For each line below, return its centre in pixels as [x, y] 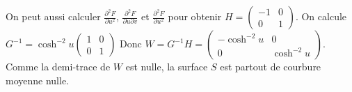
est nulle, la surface [167, 66]
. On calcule [321, 16]
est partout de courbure [271, 66]
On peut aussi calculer [53, 16]
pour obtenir [195, 16]
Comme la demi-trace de [58, 66]
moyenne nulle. [37, 80]
